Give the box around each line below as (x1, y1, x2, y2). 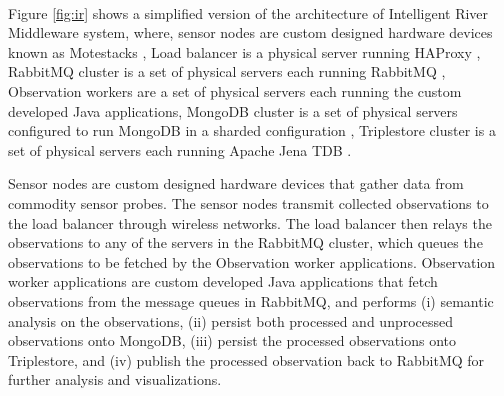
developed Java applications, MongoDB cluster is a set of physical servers (8, 100, 458, 121)
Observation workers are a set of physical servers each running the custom (8, 81, 462, 102)
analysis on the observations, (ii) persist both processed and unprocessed (8, 310, 454, 331)
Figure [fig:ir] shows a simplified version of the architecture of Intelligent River (8, 2, 489, 23)
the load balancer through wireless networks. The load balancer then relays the (8, 212, 492, 233)
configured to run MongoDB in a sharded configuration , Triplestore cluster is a (8, 120, 496, 141)
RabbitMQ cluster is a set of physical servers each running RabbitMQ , (8, 61, 446, 82)
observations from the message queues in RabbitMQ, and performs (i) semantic (8, 290, 494, 311)
